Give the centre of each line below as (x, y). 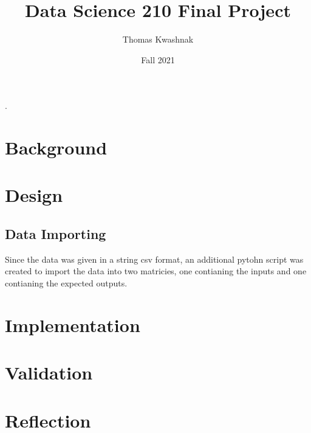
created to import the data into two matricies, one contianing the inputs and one (156, 271)
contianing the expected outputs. (66, 283)
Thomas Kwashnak (158, 39)
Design (34, 195)
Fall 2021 (158, 59)
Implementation (73, 324)
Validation (49, 372)
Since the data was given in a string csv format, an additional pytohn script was (154, 259)
